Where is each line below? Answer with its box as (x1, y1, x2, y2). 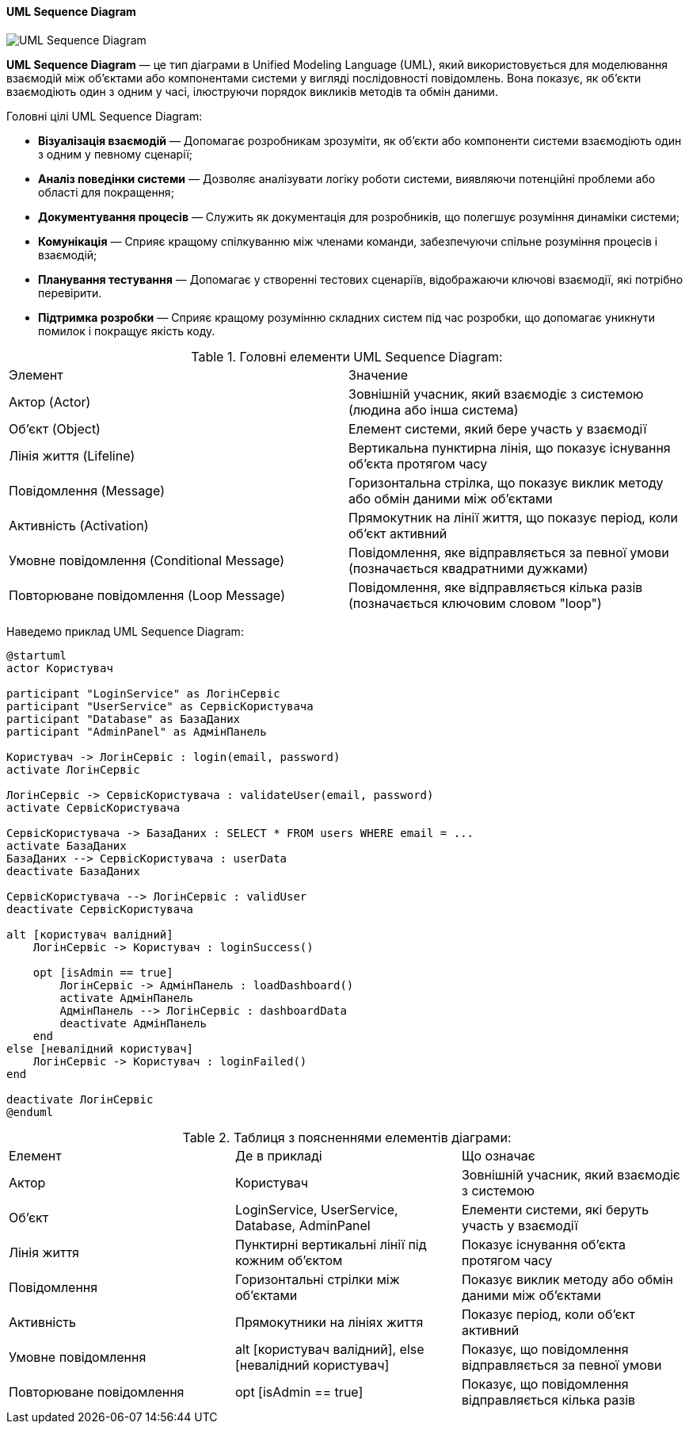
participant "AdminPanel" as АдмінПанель (6, 725, 267, 738)
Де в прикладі (234, 1147, 322, 1164)
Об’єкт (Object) (9, 420, 101, 437)
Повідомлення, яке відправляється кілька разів (348, 579, 643, 595)
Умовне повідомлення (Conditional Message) (9, 552, 285, 568)
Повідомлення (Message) (9, 482, 166, 499)
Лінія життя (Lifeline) (9, 447, 135, 464)
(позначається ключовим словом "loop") (348, 595, 602, 611)
